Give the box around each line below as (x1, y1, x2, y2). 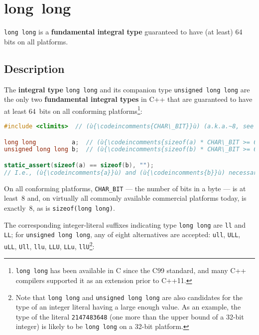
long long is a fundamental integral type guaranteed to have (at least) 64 (4, 26, 243, 37)
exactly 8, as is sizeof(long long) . (4, 203, 115, 213)
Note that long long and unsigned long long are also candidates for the (15, 292, 243, 302)
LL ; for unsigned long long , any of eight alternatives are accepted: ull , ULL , (4, 229, 241, 240)
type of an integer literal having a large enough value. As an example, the (15, 302, 241, 312)
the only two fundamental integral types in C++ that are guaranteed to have (4, 94, 253, 104)
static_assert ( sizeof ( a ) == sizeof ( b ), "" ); (4, 162, 154, 169)
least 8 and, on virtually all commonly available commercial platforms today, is (4, 193, 247, 203)
